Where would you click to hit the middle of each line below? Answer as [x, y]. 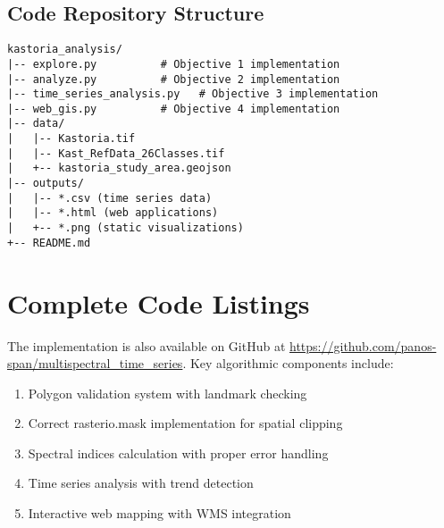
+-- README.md [49, 243]
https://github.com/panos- [363, 345]
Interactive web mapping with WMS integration [159, 513]
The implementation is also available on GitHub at [147, 345]
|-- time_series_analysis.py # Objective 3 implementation [193, 94]
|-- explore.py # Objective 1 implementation [174, 64]
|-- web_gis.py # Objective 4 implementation [174, 109]
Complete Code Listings [159, 302]
